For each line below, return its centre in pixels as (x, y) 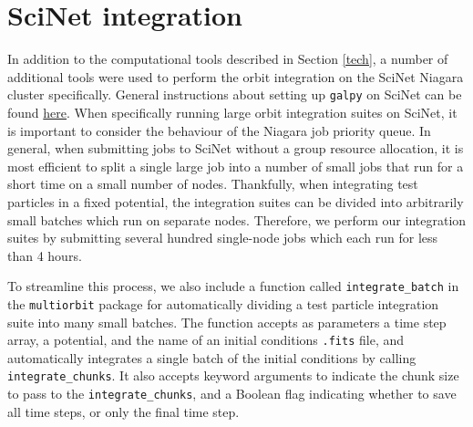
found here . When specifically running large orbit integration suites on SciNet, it (232, 112)
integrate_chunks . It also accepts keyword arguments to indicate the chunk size (233, 375)
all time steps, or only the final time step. (123, 411)
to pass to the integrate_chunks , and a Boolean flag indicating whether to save (232, 394)
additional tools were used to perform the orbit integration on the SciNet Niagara (236, 76)
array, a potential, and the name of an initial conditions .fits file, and (206, 340)
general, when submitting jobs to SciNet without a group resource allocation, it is (236, 148)
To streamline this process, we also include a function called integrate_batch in (233, 286)
